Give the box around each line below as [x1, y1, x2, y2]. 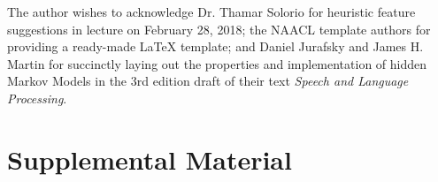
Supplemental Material [7, 140, 292, 177]
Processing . [7, 88, 67, 107]
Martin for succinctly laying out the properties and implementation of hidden [7, 54, 427, 72]
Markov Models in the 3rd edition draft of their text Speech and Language [7, 72, 409, 90]
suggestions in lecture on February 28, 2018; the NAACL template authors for [7, 19, 431, 38]
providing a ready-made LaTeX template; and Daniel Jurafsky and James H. [7, 37, 424, 56]
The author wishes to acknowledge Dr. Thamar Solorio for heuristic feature [7, 3, 416, 20]
